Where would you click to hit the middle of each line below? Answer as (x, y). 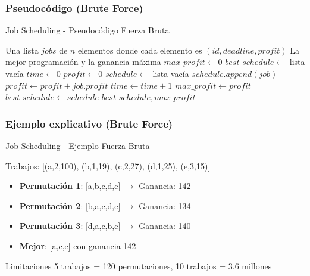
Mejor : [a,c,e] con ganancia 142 (78, 245)
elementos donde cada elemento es (140, 50)
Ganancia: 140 (165, 226)
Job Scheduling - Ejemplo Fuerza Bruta (78, 145)
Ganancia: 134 (165, 205)
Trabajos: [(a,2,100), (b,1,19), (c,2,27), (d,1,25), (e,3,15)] (108, 165)
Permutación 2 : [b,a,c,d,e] (70, 205)
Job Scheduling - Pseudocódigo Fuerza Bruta (87, 30)
